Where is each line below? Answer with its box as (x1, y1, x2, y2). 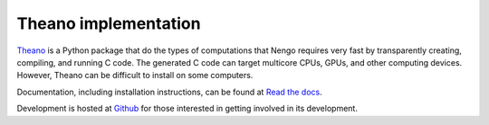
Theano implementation (16, 13, 201, 33)
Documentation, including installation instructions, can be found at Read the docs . (16, 86, 322, 97)
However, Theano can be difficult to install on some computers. (16, 70, 254, 81)
